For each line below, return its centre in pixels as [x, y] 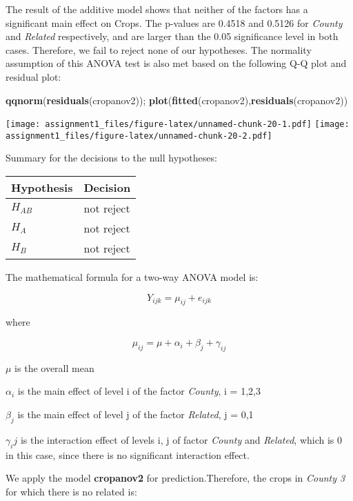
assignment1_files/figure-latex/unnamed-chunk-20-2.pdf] [139, 136]
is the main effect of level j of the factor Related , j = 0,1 [135, 414]
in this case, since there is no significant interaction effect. [128, 454]
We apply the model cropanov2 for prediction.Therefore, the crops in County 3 [175, 478]
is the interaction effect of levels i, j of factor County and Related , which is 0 [181, 439]
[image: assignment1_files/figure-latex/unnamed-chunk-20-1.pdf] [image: [178, 125]
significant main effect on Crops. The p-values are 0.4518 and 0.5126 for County [174, 22]
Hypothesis [42, 188]
